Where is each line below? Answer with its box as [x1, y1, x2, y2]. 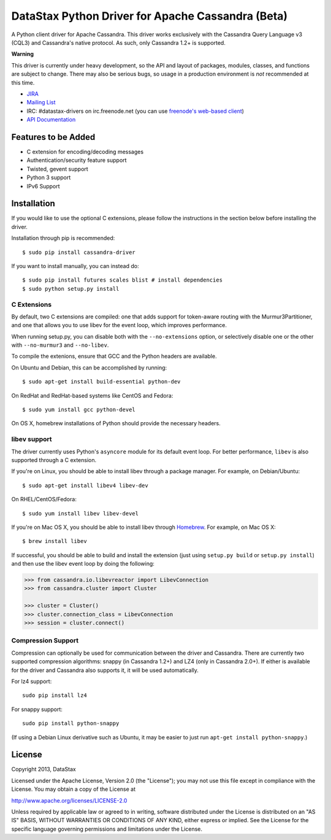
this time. [11, 79, 35, 86]
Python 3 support [26, 174, 71, 181]
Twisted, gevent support [26, 165, 88, 172]
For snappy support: [11, 706, 63, 713]
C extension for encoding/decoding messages [26, 148, 144, 155]
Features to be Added [11, 132, 96, 142]
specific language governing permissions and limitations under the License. [11, 825, 202, 833]
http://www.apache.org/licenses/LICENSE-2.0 [11, 796, 127, 804]
